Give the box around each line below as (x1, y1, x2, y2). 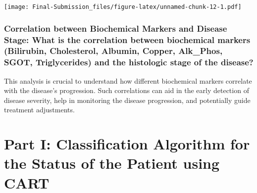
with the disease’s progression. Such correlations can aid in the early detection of (4, 85, 249, 96)
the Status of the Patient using (4, 153, 220, 173)
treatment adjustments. (4, 104, 75, 115)
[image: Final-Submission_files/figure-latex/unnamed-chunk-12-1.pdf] (4, 3, 242, 10)
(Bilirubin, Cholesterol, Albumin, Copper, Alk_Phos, (4, 45, 223, 57)
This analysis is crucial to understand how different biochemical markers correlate (4, 75, 252, 86)
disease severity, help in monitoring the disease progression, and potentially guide (4, 95, 251, 105)
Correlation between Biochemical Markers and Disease (4, 22, 227, 34)
